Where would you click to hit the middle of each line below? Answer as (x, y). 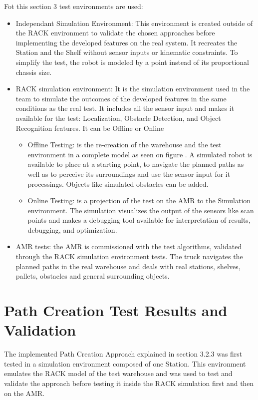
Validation (40, 330)
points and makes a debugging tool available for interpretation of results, (139, 220)
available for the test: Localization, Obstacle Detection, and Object (118, 118)
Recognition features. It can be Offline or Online (90, 128)
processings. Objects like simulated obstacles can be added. (118, 184)
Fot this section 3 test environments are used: (74, 6)
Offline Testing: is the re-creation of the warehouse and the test (125, 145)
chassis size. (34, 72)
